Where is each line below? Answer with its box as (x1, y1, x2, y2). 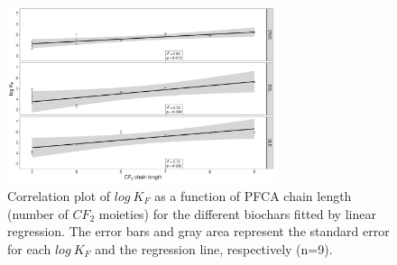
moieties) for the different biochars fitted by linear (98, 204, 376, 223)
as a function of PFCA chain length (154, 186, 352, 205)
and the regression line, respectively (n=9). (95, 239, 333, 258)
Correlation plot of (7, 186, 111, 205)
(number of (7, 204, 69, 223)
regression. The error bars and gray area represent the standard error (7, 222, 390, 241)
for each (7, 239, 51, 258)
